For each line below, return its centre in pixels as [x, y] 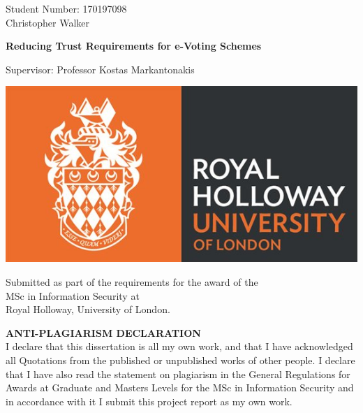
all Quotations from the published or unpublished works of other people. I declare [180, 360]
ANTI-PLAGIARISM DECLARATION [103, 332]
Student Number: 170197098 [66, 8]
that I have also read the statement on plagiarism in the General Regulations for [178, 374]
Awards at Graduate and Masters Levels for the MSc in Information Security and [180, 387]
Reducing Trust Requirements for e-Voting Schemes [134, 46]
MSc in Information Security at [73, 295]
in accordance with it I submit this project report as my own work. [149, 401]
